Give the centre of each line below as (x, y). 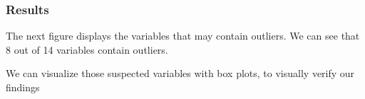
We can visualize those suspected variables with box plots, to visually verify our (180, 73)
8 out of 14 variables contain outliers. (87, 49)
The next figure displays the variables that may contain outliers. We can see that (183, 36)
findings (23, 87)
